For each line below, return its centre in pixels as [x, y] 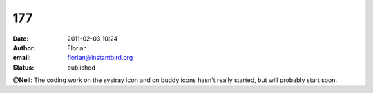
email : [22, 58]
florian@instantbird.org [100, 58]
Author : [24, 48]
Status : [23, 67]
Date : [21, 39]
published [82, 67]
